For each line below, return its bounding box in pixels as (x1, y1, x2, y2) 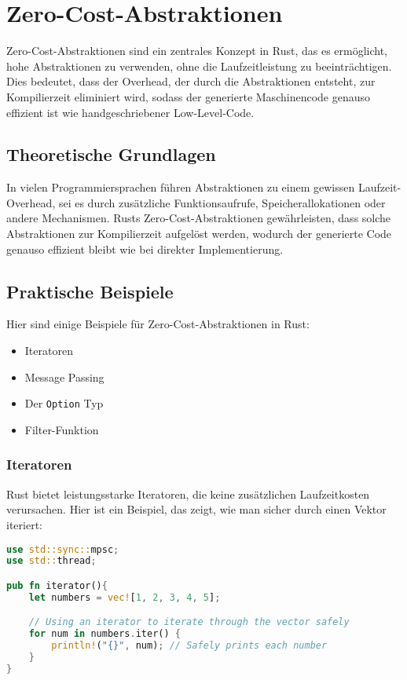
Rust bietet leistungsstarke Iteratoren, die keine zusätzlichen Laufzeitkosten (6, 485, 370, 502)
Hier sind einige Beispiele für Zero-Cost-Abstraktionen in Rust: (6, 316, 310, 332)
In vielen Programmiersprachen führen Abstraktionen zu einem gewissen (6, 179, 355, 196)
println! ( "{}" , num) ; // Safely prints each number (51, 640, 328, 652)
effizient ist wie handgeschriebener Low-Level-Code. (6, 104, 255, 120)
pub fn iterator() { (6, 579, 108, 591)
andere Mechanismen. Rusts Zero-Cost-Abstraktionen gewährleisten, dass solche (6, 210, 391, 226)
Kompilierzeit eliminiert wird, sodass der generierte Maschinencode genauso (6, 88, 370, 104)
